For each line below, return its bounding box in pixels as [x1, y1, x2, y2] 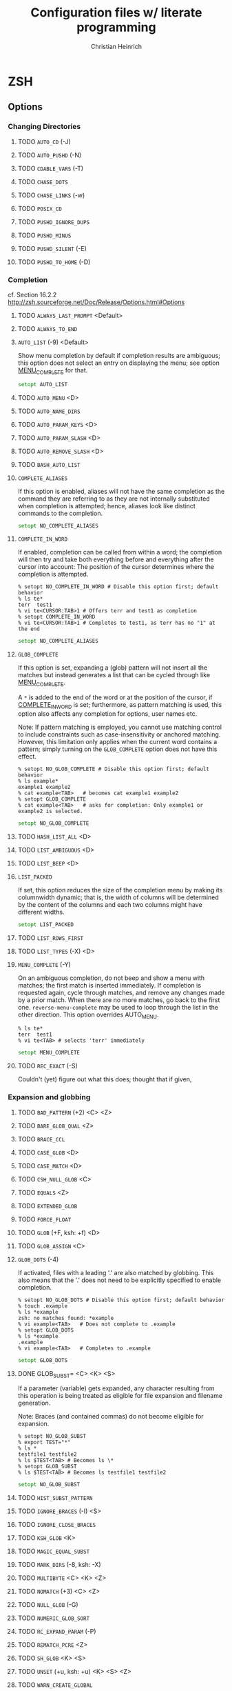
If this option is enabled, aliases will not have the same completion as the [17, 487, 225, 495]
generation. [17, 1399, 51, 1408]
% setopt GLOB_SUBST [17, 1463, 77, 1470]
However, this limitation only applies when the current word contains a [17, 737, 218, 746]
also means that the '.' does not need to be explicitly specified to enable [17, 1276, 222, 1284]
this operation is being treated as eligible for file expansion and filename [17, 1392, 223, 1400]
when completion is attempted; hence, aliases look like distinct [17, 501, 196, 510]
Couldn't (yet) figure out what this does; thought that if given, [17, 1075, 192, 1083]
